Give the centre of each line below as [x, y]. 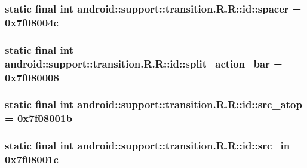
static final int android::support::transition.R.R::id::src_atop [153, 104]
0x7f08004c [32, 22]
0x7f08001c [32, 159]
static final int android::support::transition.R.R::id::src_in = [154, 146]
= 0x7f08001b [39, 118]
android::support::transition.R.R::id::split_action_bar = [144, 63]
